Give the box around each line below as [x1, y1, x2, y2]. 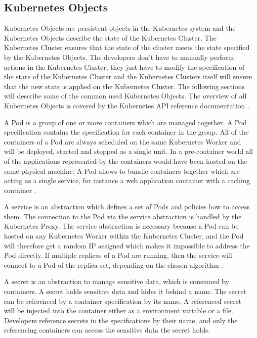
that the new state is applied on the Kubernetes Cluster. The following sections [4, 81, 245, 91]
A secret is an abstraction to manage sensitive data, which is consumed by [4, 276, 229, 287]
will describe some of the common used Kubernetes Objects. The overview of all [4, 91, 247, 101]
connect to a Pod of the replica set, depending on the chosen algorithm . [4, 259, 223, 270]
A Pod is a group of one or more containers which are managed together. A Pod [4, 117, 247, 127]
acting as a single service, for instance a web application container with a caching [4, 175, 250, 186]
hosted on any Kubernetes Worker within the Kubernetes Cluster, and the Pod [4, 231, 244, 241]
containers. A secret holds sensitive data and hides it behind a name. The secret [4, 286, 247, 296]
